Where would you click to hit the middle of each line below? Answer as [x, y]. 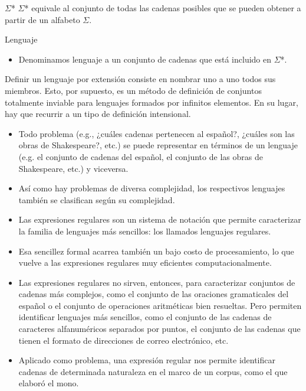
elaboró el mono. [49, 383]
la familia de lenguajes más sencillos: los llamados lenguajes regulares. [145, 231]
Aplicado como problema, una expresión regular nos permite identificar [147, 360]
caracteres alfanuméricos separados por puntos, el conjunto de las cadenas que [159, 329]
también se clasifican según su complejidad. [97, 199]
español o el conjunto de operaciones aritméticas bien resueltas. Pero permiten [160, 305]
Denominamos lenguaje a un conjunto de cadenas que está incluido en [145, 59]
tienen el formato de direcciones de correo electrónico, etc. [124, 340]
